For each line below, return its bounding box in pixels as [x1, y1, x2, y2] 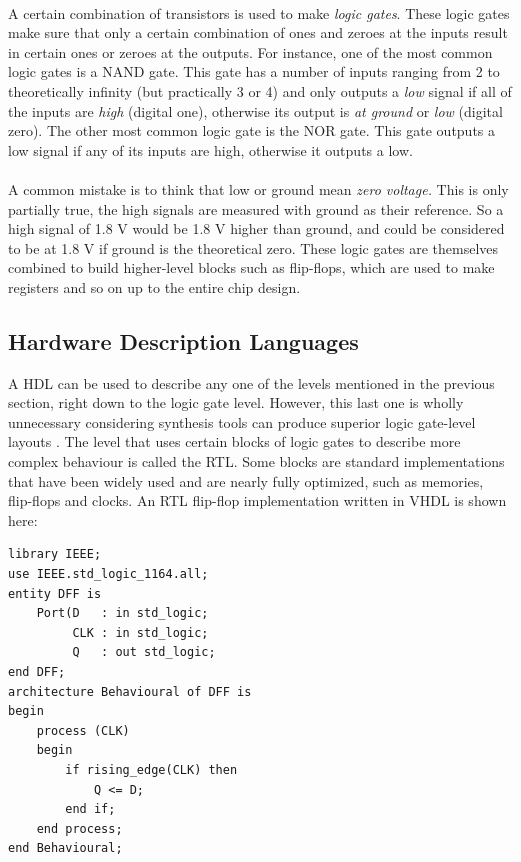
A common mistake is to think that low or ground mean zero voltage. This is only [8, 178, 509, 199]
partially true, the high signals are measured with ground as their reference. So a [8, 198, 504, 219]
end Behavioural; [8, 841, 123, 856]
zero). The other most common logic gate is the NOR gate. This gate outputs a [8, 120, 496, 141]
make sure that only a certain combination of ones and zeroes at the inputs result [8, 22, 508, 43]
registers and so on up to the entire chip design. [8, 276, 301, 297]
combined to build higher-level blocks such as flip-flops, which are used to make [8, 257, 495, 278]
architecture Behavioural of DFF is [8, 684, 252, 699]
